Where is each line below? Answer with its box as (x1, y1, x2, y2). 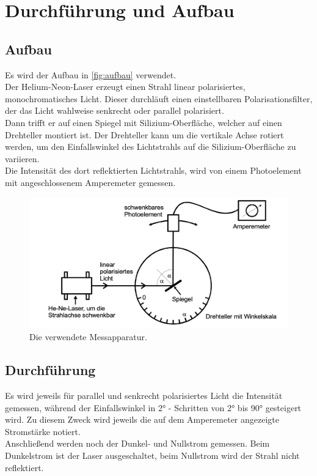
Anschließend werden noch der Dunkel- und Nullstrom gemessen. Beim (5, 437, 270, 450)
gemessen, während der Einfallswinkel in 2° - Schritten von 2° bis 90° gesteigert (5, 401, 302, 414)
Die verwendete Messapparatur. (29, 330, 147, 343)
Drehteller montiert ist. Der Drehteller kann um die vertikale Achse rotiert (5, 128, 284, 141)
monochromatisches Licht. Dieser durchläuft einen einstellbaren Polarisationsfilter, (5, 92, 313, 105)
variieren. (5, 152, 40, 165)
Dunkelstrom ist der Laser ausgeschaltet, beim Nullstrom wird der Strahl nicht (5, 448, 300, 461)
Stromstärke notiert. (5, 425, 81, 437)
